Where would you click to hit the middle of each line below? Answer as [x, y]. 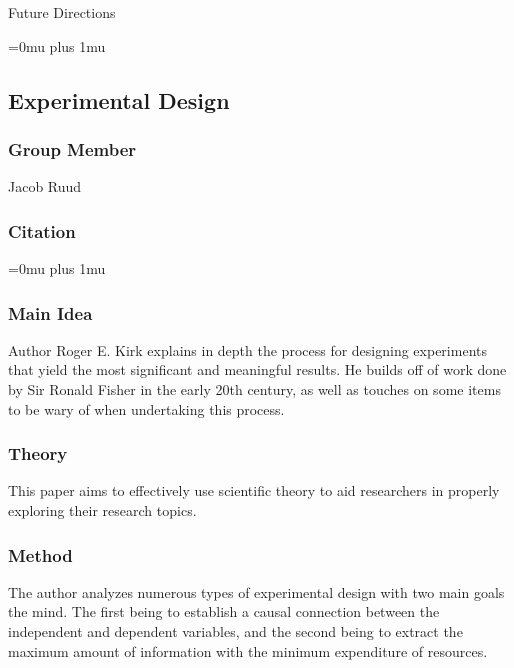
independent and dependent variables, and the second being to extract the [235, 631]
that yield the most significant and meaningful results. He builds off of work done [257, 369]
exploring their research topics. [102, 510]
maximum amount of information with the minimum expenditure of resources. [248, 650]
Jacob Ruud [45, 186]
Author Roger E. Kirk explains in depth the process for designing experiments [247, 349]
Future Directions [62, 12]
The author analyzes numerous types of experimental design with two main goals [256, 591]
